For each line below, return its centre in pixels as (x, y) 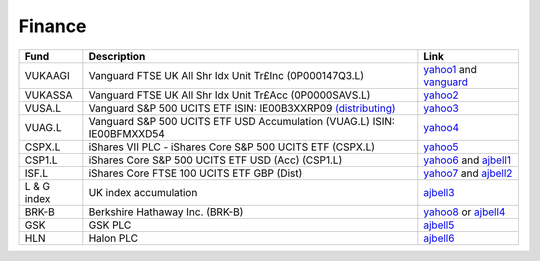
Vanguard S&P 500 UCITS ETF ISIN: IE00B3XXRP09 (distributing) (242, 108)
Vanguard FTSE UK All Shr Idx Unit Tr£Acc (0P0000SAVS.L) (229, 95)
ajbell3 (439, 192)
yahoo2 (441, 95)
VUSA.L (43, 108)
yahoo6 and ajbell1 (467, 160)
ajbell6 (439, 238)
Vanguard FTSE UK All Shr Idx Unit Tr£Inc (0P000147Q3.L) (226, 75)
